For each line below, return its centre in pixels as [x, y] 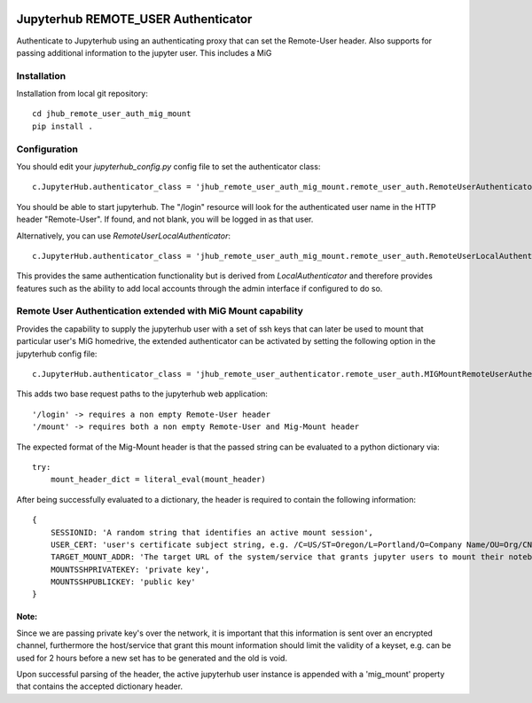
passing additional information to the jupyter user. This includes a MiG [144, 52]
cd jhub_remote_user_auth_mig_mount [112, 114]
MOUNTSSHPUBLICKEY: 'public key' [123, 582]
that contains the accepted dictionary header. [100, 686]
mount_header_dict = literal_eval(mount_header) [158, 480]
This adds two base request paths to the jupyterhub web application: [142, 394]
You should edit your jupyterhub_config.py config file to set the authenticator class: [168, 166]
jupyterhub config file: [57, 354]
